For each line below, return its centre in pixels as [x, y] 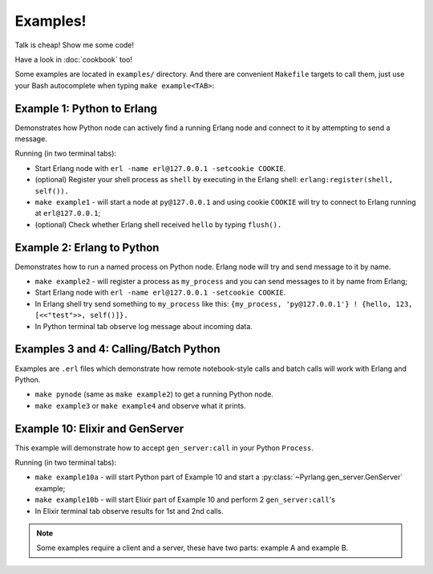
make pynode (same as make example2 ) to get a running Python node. [154, 394]
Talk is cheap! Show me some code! [75, 45]
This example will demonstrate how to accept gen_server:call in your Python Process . [164, 448]
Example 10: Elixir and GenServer [99, 428]
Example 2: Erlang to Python [87, 248]
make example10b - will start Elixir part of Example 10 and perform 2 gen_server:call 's [185, 500]
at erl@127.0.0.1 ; [68, 214]
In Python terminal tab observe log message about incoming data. [144, 326]
